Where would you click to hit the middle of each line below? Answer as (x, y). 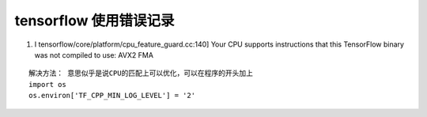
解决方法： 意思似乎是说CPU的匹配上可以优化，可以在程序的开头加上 (141, 74)
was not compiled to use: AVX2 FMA (94, 55)
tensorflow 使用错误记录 (94, 21)
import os (47, 84)
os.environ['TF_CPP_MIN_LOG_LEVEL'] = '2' (112, 96)
